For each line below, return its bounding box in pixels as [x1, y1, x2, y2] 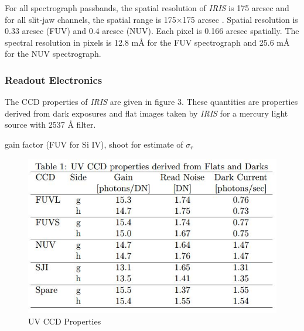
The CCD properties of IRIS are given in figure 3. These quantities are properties [5, 95, 298, 108]
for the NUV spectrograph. [5, 47, 101, 60]
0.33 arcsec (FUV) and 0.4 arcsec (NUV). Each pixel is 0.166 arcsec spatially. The [5, 25, 299, 37]
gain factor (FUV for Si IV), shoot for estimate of [5, 138, 183, 150]
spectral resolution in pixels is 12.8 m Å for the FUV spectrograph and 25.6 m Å [5, 36, 290, 48]
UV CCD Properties [28, 315, 101, 327]
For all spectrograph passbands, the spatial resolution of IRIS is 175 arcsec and [5, 2, 289, 13]
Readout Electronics [5, 72, 103, 87]
